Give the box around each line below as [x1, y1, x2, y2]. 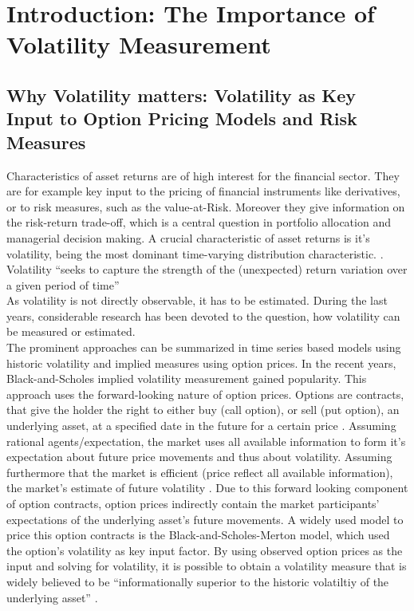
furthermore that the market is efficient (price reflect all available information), [6, 463, 393, 480]
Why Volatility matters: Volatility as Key [6, 82, 356, 107]
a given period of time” [6, 276, 120, 293]
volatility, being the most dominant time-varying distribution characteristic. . [6, 245, 384, 262]
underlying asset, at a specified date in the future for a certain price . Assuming [6, 417, 396, 434]
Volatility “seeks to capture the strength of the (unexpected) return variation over [6, 261, 408, 278]
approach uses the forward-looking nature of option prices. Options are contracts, [6, 385, 404, 402]
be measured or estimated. [6, 323, 136, 340]
